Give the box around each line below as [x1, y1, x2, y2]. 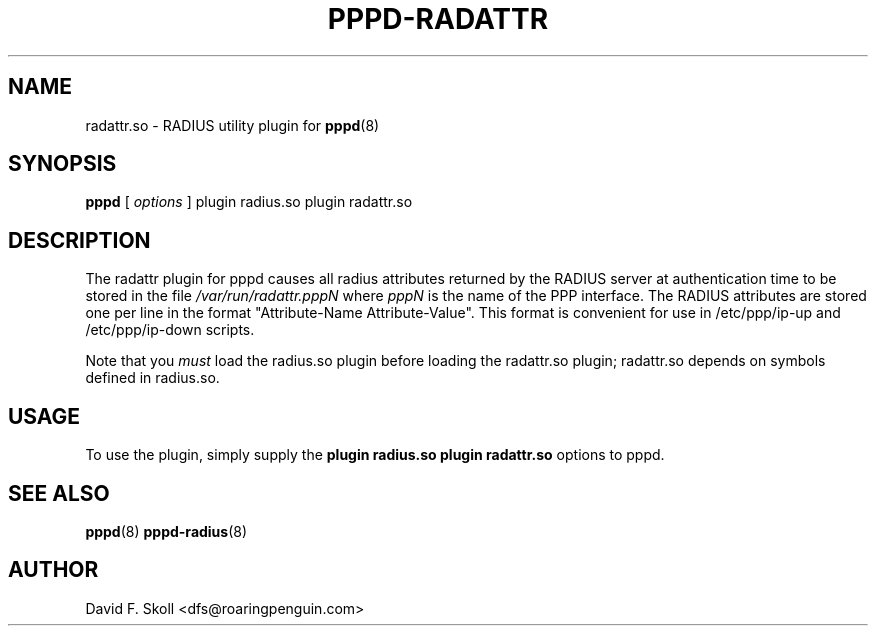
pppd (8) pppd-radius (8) [85, 522, 248, 540]
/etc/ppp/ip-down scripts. [85, 321, 255, 339]
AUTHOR [8, 557, 99, 583]
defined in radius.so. [85, 369, 220, 387]
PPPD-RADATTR [327, 2, 549, 36]
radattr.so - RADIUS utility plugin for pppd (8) [85, 116, 380, 134]
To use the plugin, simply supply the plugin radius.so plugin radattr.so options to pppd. [85, 446, 665, 464]
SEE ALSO [8, 480, 110, 506]
